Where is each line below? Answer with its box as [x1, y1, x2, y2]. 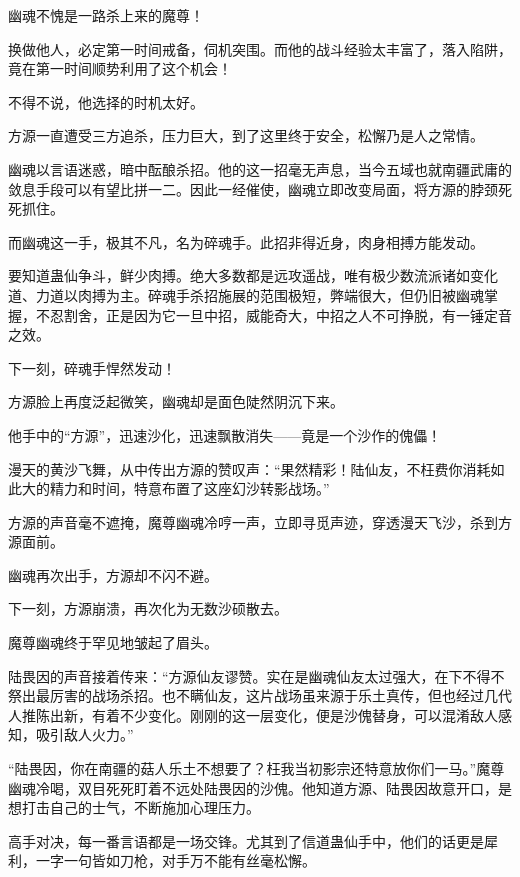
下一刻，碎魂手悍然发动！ [8, 357, 176, 378]
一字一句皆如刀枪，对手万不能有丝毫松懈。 [35, 850, 316, 871]
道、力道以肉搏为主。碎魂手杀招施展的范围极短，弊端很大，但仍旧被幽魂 [8, 284, 484, 305]
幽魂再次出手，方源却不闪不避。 [8, 564, 218, 585]
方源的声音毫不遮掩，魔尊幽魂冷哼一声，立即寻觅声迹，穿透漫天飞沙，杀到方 [8, 511, 512, 532]
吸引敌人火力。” [35, 724, 134, 745]
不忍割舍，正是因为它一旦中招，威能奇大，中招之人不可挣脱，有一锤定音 [35, 304, 512, 325]
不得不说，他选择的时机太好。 [8, 91, 204, 112]
